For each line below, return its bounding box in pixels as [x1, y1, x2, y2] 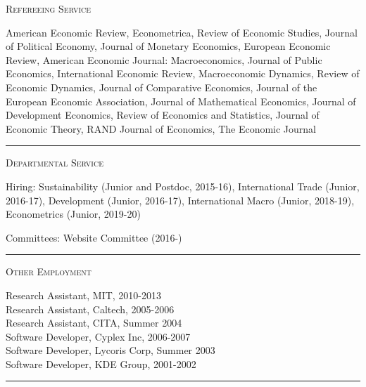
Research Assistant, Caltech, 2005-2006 [6, 301, 175, 316]
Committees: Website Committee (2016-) [6, 230, 182, 244]
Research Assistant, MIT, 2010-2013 [6, 287, 162, 302]
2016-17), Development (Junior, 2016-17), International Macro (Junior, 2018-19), [6, 192, 355, 207]
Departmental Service [6, 155, 104, 170]
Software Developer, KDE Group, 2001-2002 [6, 356, 196, 371]
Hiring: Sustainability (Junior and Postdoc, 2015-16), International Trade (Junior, [6, 178, 360, 193]
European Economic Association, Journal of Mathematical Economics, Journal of [6, 93, 356, 108]
